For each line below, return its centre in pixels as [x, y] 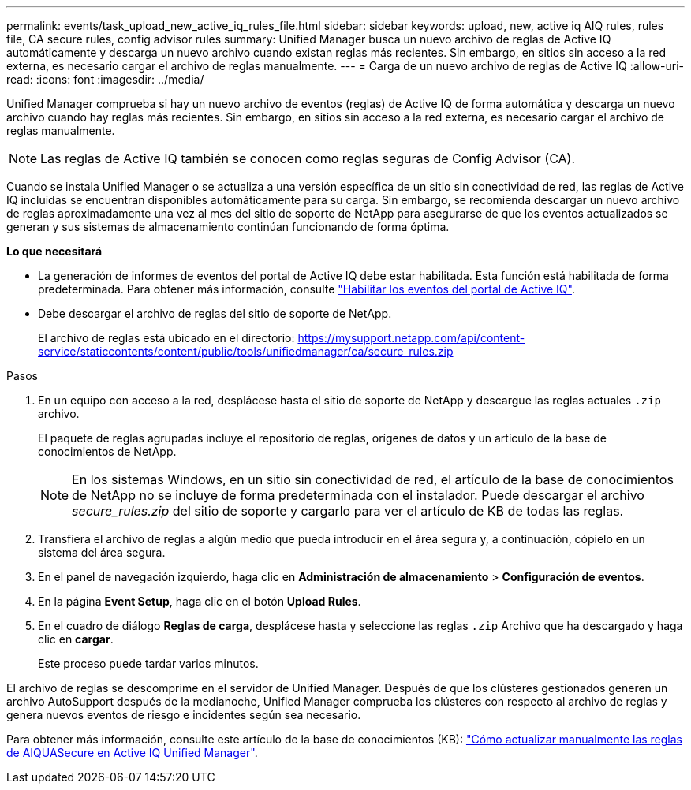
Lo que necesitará [54, 251]
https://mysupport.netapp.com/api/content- [411, 338]
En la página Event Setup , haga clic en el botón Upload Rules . [200, 601]
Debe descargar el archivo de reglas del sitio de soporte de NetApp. [215, 313]
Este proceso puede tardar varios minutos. [148, 663]
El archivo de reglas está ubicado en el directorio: [166, 338]
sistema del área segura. [102, 552]
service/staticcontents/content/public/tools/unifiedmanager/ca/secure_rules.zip [246, 351]
